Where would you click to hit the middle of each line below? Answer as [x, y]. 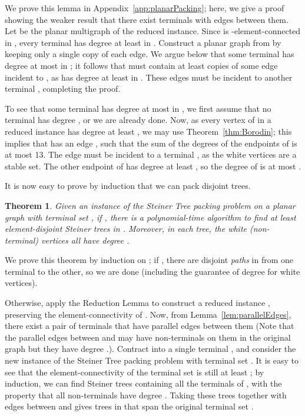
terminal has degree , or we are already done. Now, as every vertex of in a [138, 120]
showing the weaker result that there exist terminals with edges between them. [147, 19]
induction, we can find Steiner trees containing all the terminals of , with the [143, 383]
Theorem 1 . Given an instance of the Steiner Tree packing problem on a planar [150, 205]
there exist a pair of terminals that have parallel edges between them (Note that [150, 326]
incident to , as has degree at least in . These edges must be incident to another [149, 77]
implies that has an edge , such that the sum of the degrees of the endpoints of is [151, 143]
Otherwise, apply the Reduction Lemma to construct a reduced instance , [137, 303]
